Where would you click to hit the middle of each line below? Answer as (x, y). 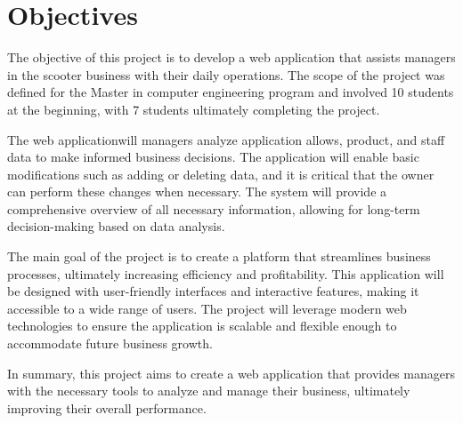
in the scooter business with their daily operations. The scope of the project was (226, 74)
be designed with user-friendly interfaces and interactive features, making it (213, 291)
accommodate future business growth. (110, 343)
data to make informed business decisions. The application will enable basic (213, 157)
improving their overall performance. (107, 407)
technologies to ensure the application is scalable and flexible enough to (202, 326)
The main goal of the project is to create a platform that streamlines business (219, 256)
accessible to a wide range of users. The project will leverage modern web (207, 308)
